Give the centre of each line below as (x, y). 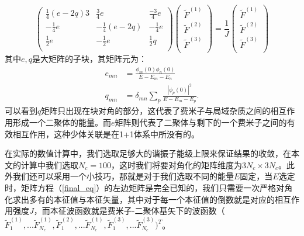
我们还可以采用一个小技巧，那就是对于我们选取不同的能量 (123, 176)
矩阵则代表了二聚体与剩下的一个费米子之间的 (201, 122)
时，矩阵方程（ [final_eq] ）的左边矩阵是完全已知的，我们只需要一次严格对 (145, 187)
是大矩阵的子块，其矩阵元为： (90, 59)
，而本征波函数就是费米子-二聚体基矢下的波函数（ (129, 211)
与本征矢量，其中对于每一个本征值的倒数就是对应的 (176, 199)
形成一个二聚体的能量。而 (62, 122)
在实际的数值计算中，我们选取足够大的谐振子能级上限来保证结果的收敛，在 (148, 153)
